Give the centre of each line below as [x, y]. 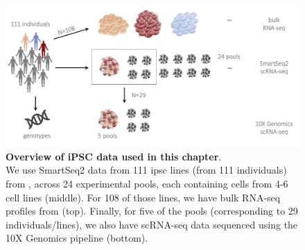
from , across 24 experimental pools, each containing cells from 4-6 [147, 184]
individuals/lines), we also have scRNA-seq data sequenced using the [152, 224]
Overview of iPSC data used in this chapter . [114, 156]
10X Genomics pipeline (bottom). [77, 238]
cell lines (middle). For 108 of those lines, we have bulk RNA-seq [143, 197]
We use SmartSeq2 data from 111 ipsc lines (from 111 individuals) [146, 170]
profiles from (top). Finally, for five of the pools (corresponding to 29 [152, 211]
